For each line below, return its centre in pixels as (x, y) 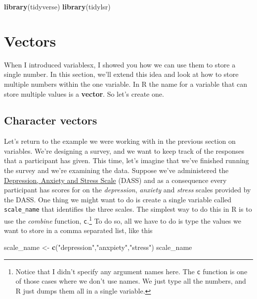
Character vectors (51, 120)
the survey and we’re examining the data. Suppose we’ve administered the (116, 170)
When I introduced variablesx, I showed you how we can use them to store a (120, 64)
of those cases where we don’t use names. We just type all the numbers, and (131, 281)
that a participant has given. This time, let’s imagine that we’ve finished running (127, 160)
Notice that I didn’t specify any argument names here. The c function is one (131, 271)
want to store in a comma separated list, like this (78, 230)
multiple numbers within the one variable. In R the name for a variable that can (126, 84)
